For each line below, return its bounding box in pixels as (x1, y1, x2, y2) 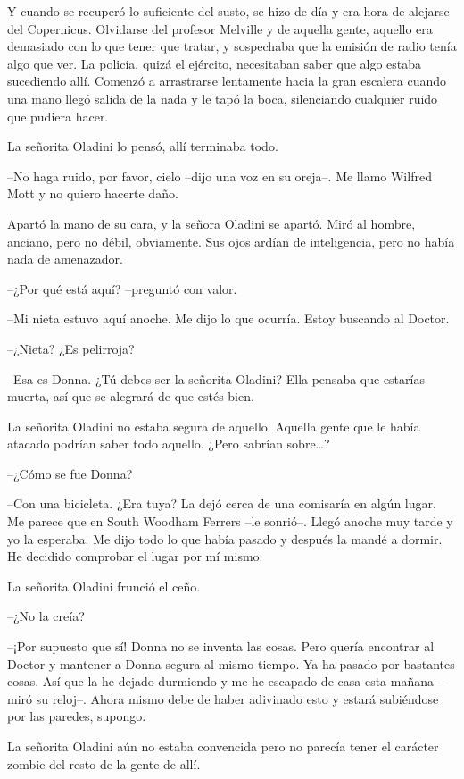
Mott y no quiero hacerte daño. (7, 184, 178, 203)
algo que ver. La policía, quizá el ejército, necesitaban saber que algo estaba (7, 54, 422, 72)
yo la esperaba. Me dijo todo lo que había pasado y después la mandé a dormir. (7, 529, 443, 548)
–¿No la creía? (7, 607, 85, 625)
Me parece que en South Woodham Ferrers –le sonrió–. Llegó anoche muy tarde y (7, 512, 453, 531)
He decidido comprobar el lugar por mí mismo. (7, 547, 263, 565)
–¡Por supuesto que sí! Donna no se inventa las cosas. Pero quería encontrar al (7, 637, 435, 656)
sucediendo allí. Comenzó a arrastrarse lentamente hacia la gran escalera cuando (7, 71, 447, 90)
